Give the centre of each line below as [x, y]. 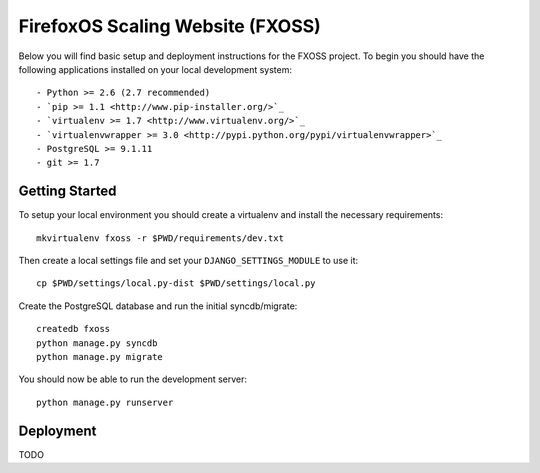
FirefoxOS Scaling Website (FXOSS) [170, 26]
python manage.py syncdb [97, 343]
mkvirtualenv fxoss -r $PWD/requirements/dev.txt [160, 238]
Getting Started [67, 191]
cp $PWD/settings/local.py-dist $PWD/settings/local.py [176, 283]
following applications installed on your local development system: [155, 69]
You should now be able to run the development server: [133, 379]
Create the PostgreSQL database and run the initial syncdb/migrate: [158, 306]
